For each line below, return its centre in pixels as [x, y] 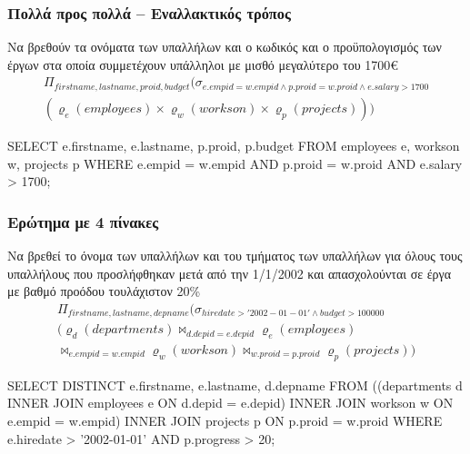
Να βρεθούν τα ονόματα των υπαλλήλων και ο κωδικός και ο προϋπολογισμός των [225, 47]
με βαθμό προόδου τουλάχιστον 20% [104, 291]
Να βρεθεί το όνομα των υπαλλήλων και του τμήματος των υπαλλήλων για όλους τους [235, 255]
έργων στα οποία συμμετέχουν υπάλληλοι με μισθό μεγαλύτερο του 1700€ [203, 64]
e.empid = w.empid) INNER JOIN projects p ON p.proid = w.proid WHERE [225, 421]
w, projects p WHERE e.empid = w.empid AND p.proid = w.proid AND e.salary [235, 163]
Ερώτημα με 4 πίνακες [83, 221]
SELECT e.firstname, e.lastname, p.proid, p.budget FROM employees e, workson [234, 145]
